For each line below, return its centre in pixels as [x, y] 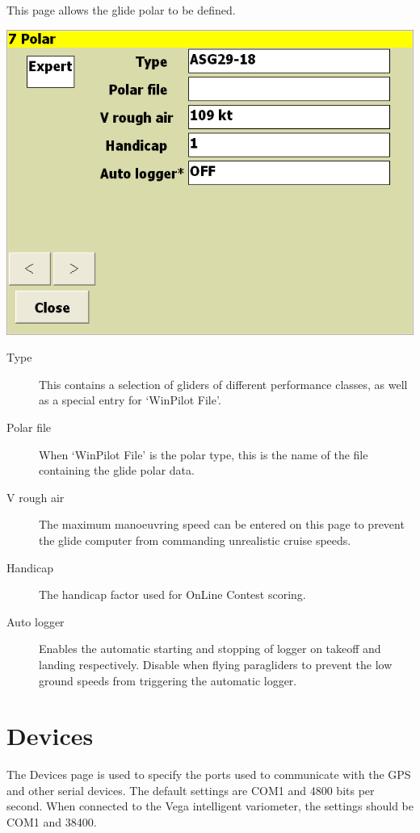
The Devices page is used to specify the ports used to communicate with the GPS [209, 774]
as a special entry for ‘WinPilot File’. [130, 400]
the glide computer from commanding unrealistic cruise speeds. [195, 540]
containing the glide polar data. [117, 470]
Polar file [29, 427]
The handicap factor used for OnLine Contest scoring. [172, 594]
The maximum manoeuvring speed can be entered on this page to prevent [222, 524]
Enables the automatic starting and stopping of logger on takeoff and [210, 649]
